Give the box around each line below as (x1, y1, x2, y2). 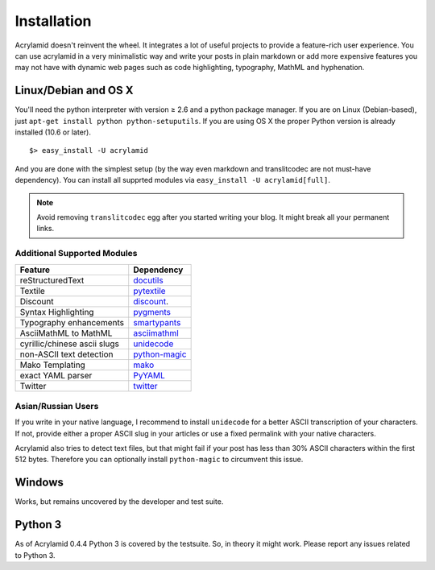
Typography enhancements (19, 316, 125, 328)
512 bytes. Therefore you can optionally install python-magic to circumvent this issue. (14, 455, 304, 465)
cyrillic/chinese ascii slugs (19, 338, 120, 349)
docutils (133, 275, 164, 286)
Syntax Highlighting (19, 306, 94, 317)
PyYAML (133, 370, 165, 381)
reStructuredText (19, 275, 85, 286)
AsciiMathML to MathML (19, 327, 113, 338)
